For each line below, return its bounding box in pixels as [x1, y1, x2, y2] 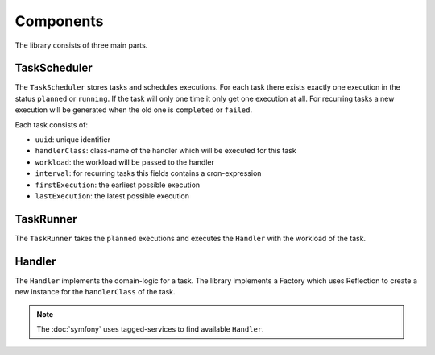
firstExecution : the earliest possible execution [35, 180, 201, 190]
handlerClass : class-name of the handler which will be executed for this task [35, 146, 297, 156]
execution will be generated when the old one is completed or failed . [14, 105, 253, 115]
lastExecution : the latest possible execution [35, 190, 189, 201]
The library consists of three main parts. [14, 40, 148, 50]
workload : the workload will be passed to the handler [35, 157, 215, 167]
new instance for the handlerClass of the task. [14, 287, 176, 297]
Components [14, 12, 104, 30]
